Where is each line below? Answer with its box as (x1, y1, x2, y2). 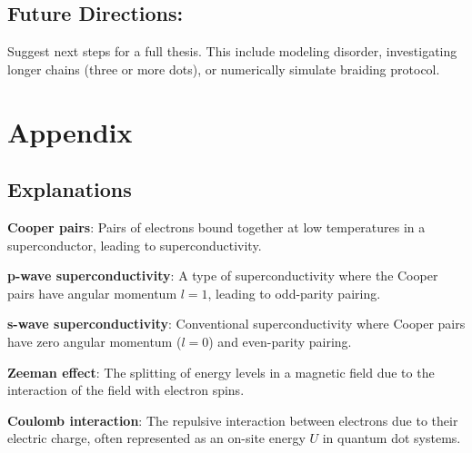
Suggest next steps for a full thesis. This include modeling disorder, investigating (7, 42, 457, 61)
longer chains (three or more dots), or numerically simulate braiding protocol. (7, 59, 440, 78)
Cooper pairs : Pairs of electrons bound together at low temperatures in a (7, 217, 426, 236)
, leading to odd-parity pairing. (207, 283, 381, 302)
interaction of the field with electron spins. (7, 380, 245, 399)
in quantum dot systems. (322, 428, 461, 448)
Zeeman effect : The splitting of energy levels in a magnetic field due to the (7, 362, 435, 381)
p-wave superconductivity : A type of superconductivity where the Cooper (7, 266, 438, 285)
